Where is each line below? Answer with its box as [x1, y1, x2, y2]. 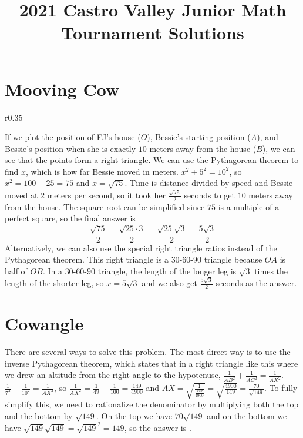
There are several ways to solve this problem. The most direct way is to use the [5, 346, 291, 358]
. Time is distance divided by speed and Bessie [124, 177, 293, 189]
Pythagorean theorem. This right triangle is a [5, 253, 169, 266]
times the [254, 264, 288, 277]
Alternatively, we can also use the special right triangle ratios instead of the [5, 241, 277, 254]
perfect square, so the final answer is [5, 212, 136, 224]
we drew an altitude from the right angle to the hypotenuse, [5, 369, 221, 381]
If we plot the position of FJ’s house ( [5, 131, 141, 143]
